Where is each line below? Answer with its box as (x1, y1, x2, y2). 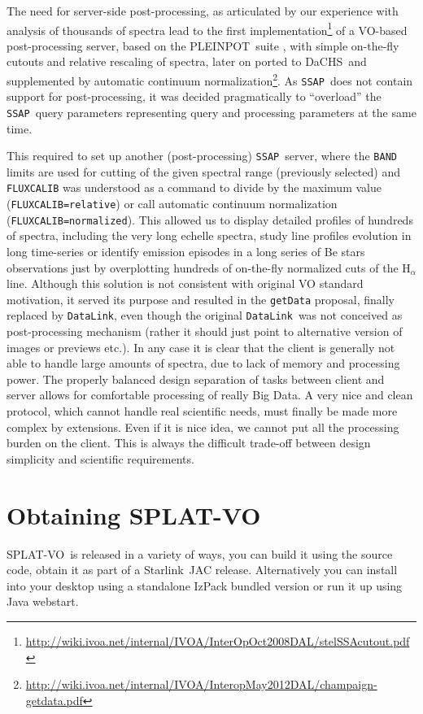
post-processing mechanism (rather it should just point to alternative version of (7, 323, 403, 340)
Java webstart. (7, 593, 79, 610)
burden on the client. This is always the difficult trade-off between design (7, 434, 371, 451)
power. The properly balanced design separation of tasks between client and (7, 370, 385, 387)
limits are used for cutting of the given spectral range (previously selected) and (7, 163, 400, 180)
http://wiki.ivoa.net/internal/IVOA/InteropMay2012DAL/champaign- (25, 676, 377, 693)
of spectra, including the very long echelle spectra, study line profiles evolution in (7, 227, 412, 244)
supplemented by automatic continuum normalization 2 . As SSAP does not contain (7, 70, 413, 89)
